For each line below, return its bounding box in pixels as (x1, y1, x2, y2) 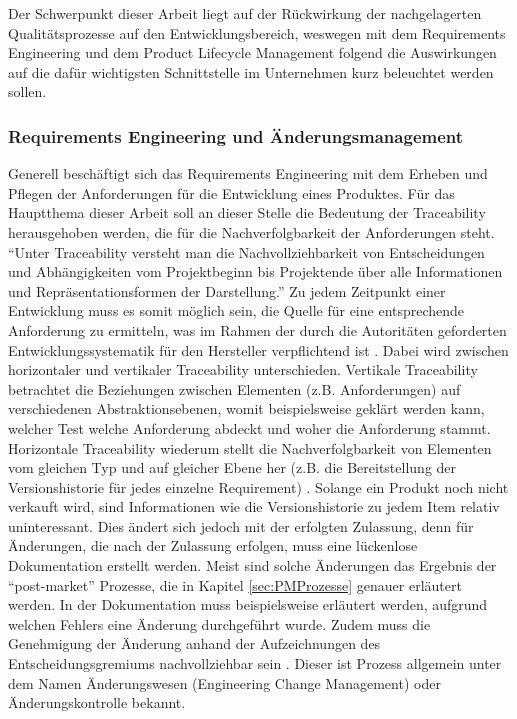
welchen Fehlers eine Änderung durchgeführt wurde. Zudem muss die (8, 613, 431, 634)
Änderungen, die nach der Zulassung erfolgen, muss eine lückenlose (8, 535, 418, 556)
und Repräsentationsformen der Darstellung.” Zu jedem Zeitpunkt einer (8, 280, 446, 301)
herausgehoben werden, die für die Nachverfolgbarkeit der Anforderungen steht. (8, 221, 495, 242)
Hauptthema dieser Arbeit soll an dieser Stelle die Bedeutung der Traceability (8, 202, 486, 223)
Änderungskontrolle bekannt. (8, 692, 186, 713)
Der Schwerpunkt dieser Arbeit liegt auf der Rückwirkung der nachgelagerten (8, 3, 482, 23)
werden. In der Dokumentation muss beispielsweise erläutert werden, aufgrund (8, 594, 488, 615)
